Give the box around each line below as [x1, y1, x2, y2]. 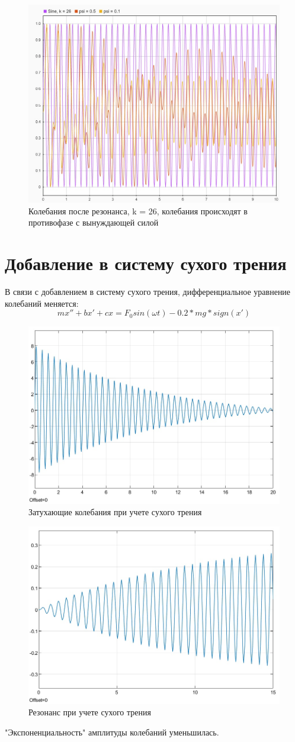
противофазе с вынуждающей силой [28, 216, 159, 229]
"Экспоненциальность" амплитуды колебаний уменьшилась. [5, 725, 219, 738]
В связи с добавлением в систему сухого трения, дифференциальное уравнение [5, 285, 291, 298]
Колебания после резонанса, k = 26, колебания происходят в [28, 204, 248, 217]
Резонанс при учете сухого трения [28, 706, 151, 718]
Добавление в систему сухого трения [5, 251, 287, 275]
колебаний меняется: [5, 297, 79, 309]
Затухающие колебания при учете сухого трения [28, 506, 202, 518]
